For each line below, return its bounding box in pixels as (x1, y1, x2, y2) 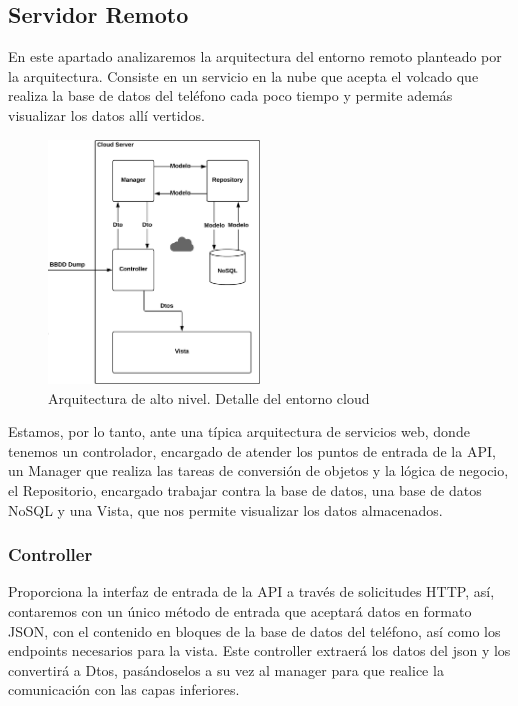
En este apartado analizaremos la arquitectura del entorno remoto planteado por (8, 46, 502, 67)
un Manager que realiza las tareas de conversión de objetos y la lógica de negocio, (8, 460, 509, 481)
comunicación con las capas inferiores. (8, 679, 240, 700)
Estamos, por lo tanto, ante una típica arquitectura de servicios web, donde (8, 421, 470, 442)
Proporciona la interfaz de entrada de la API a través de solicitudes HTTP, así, (8, 581, 495, 602)
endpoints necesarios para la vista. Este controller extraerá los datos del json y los (8, 640, 511, 661)
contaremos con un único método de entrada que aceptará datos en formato (8, 601, 472, 622)
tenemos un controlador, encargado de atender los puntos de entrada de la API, (8, 440, 496, 461)
